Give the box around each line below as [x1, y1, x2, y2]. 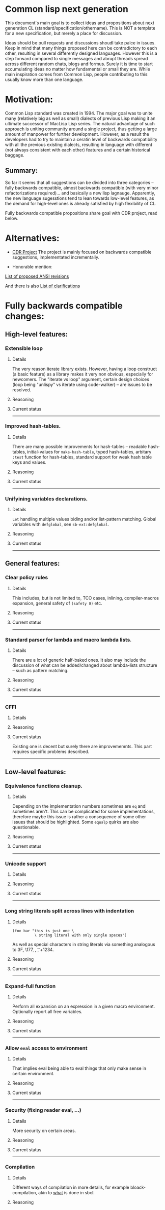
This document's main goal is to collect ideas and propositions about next [5, 20, 155, 26]
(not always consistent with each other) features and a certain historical [5, 147, 151, 152]
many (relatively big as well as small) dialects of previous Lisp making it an [5, 115, 156, 121]
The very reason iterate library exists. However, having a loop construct [12, 366, 157, 372]
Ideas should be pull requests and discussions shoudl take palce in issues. [5, 39, 156, 45]
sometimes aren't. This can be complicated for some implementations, [12, 808, 155, 815]
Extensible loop [5, 345, 43, 352]
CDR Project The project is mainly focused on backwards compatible [12, 249, 152, 255]
